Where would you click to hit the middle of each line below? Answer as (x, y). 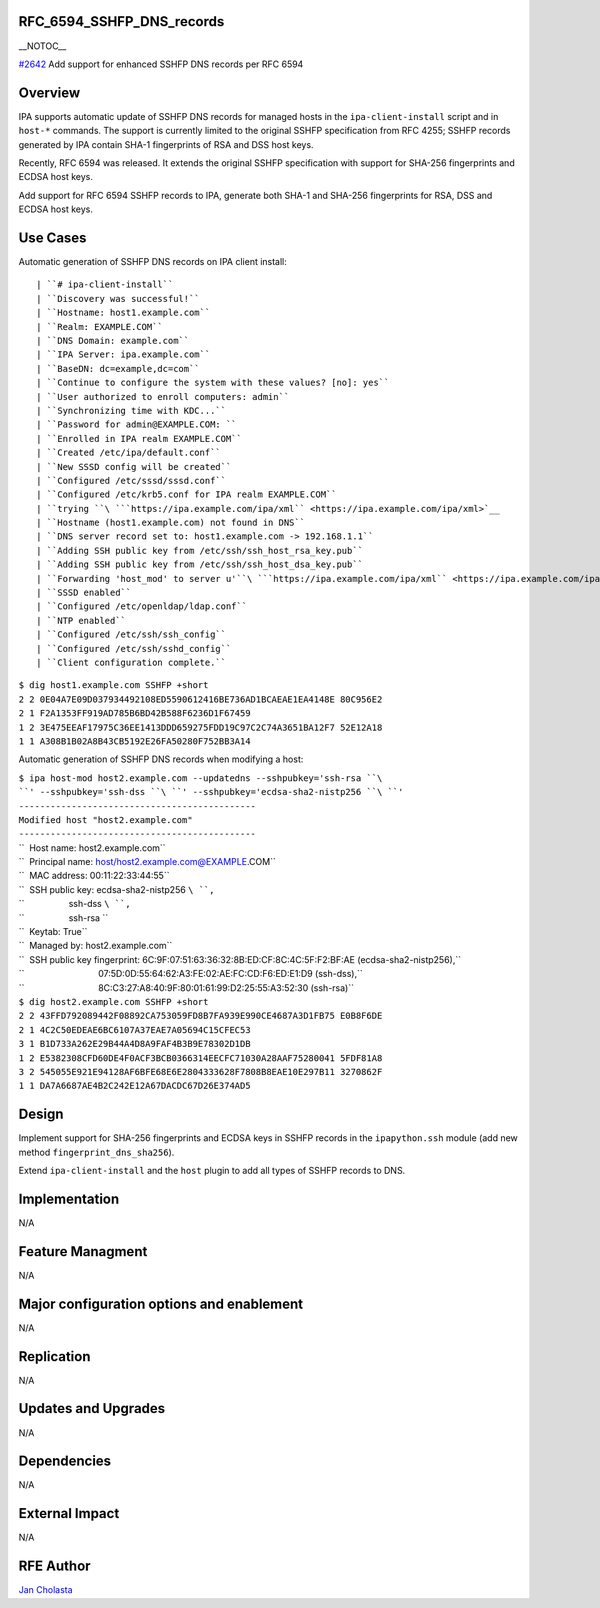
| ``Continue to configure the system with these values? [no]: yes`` (213, 383)
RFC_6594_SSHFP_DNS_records (121, 21)
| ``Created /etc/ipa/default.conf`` (129, 453)
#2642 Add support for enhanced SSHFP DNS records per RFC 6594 (161, 64)
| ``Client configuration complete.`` (131, 662)
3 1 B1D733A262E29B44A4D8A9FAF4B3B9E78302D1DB (134, 1044)
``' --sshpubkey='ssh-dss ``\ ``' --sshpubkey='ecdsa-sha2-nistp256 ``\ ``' (211, 792)
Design (41, 1114)
